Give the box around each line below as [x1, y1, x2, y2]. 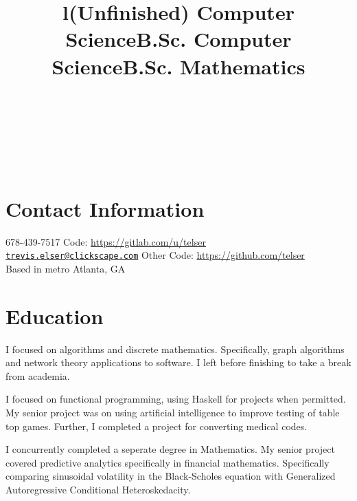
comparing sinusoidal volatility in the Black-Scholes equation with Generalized [5, 469, 336, 483]
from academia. [5, 368, 70, 383]
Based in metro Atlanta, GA [5, 261, 126, 275]
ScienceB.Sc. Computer [65, 25, 292, 53]
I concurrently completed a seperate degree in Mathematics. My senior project [5, 442, 335, 456]
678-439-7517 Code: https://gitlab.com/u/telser [5, 234, 206, 248]
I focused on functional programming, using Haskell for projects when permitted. [5, 392, 346, 406]
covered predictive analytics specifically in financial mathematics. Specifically [5, 455, 330, 469]
